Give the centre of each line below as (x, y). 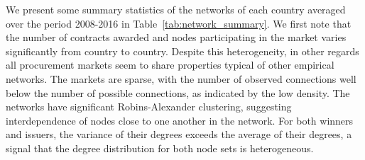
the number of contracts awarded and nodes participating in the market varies (176, 37)
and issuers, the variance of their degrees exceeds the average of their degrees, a (179, 134)
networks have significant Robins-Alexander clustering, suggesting (149, 107)
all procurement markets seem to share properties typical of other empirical (170, 65)
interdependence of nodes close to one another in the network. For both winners (180, 120)
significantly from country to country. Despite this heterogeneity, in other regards (182, 51)
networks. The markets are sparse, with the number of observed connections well (181, 78)
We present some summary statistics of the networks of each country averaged (176, 9)
